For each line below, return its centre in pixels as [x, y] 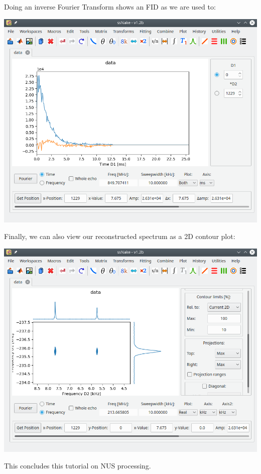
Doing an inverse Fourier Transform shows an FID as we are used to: [110, 7]
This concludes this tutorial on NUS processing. [78, 466]
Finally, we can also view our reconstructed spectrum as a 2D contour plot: [120, 236]
